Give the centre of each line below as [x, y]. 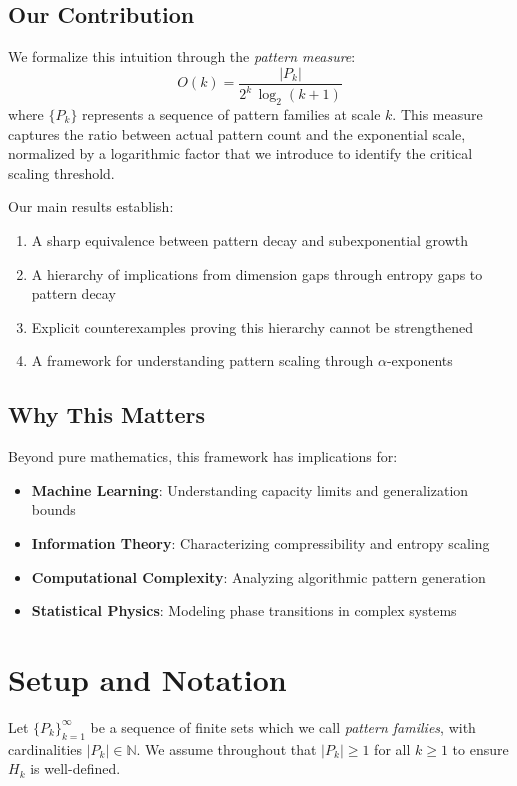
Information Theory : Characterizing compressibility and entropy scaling [260, 542]
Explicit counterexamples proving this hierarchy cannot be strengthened [252, 326]
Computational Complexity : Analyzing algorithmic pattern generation [258, 576]
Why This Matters [107, 414]
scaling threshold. [61, 172]
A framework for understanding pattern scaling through [202, 360]
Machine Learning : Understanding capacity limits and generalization [250, 489]
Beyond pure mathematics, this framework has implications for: [203, 456]
